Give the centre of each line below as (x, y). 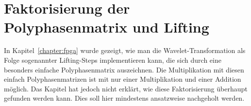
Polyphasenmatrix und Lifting (107, 27)
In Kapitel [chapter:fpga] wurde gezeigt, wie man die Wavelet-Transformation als (125, 50)
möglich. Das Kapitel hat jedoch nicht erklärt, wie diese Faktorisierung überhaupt (126, 88)
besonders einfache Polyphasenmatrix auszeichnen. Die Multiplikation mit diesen (124, 69)
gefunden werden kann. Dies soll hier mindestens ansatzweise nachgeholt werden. (124, 98)
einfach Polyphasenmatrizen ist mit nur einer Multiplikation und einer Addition (123, 79)
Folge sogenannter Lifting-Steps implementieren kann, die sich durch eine (113, 60)
